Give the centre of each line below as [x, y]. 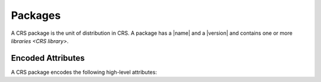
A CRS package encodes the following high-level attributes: [84, 72]
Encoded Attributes [48, 58]
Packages [36, 15]
